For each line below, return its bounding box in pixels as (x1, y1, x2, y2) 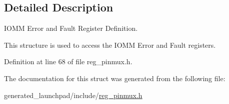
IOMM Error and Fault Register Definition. (4, 23, 138, 33)
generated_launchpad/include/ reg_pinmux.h (4, 90, 142, 100)
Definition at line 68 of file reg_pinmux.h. (4, 56, 132, 67)
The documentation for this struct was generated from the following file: (4, 73, 225, 83)
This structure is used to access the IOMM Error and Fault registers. (4, 39, 216, 50)
